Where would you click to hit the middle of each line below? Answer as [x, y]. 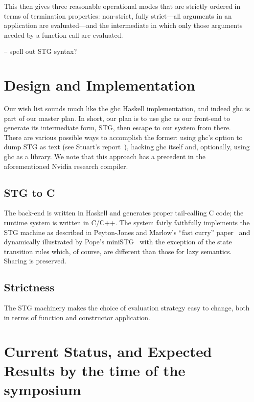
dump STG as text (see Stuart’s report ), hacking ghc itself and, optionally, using [127, 147]
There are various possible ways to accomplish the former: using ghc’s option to [123, 137]
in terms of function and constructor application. [77, 317]
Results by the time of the [95, 370]
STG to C [30, 192]
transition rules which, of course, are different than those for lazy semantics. [118, 251]
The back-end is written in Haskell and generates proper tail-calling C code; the [124, 213]
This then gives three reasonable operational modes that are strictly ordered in [122, 6]
